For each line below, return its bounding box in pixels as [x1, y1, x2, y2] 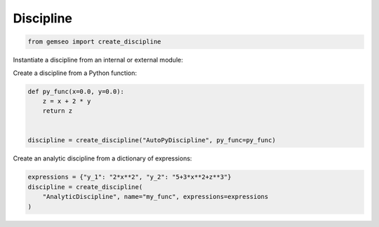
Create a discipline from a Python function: [13, 69, 137, 77]
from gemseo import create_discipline [27, 38, 161, 46]
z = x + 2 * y [42, 97, 91, 105]
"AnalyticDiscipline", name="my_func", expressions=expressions [42, 193, 269, 201]
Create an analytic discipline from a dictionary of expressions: [13, 154, 192, 163]
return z [42, 107, 73, 115]
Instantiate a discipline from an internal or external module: [13, 56, 183, 64]
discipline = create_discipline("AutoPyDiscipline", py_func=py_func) [27, 137, 277, 144]
